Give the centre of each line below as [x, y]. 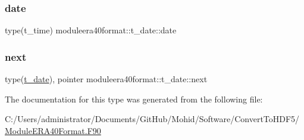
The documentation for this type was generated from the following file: [134, 99]
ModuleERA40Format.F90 [53, 130]
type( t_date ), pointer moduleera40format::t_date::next [106, 79]
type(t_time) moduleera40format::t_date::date [91, 30]
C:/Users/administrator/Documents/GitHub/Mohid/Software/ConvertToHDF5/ [152, 119]
